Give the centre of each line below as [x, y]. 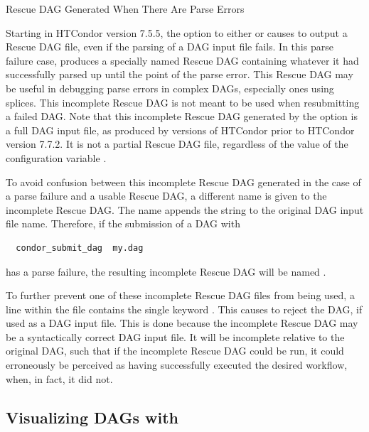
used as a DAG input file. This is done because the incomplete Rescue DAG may [182, 323]
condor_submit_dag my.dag [80, 248]
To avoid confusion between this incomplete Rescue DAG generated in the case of [183, 182]
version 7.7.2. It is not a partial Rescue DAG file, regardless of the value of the [177, 144]
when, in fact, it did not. [59, 378]
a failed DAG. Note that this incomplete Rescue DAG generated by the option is [182, 116]
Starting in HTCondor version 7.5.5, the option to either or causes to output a [177, 32]
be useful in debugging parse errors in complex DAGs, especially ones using [170, 88]
